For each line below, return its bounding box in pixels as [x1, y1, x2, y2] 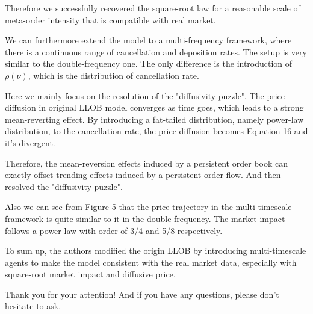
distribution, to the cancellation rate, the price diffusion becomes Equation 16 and [5, 125, 308, 137]
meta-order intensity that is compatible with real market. [5, 13, 216, 26]
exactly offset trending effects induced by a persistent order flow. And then [5, 168, 281, 181]
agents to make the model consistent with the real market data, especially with [5, 256, 297, 268]
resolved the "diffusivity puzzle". [5, 180, 123, 192]
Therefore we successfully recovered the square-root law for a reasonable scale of [5, 2, 300, 14]
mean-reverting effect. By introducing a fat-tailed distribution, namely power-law [5, 112, 304, 125]
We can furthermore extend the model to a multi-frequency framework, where [5, 34, 292, 46]
